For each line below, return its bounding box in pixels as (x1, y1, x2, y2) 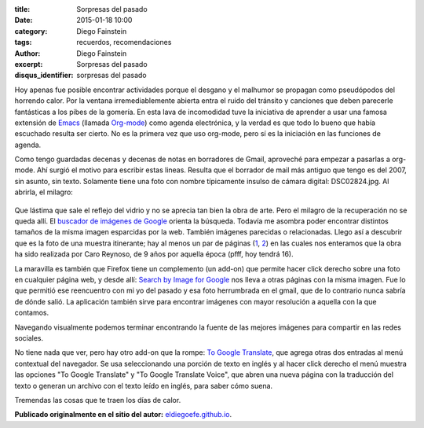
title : (14, 5, 31, 13)
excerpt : (14, 59, 43, 68)
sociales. (14, 333, 44, 342)
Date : (14, 16, 33, 25)
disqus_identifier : (14, 71, 74, 80)
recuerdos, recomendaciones (76, 38, 172, 47)
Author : (14, 48, 41, 58)
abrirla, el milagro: (14, 187, 74, 197)
